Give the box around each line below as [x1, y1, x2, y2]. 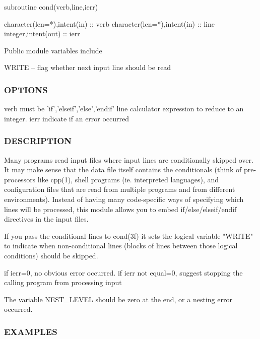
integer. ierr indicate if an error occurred [4, 113, 129, 123]
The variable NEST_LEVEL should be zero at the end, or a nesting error [4, 294, 232, 304]
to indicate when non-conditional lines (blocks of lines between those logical [4, 240, 238, 251]
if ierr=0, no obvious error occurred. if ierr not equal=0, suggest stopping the [4, 267, 243, 278]
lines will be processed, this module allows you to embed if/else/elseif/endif [4, 204, 237, 214]
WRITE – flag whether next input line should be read [4, 62, 171, 73]
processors [4, 174, 36, 184]
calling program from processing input [4, 277, 122, 288]
